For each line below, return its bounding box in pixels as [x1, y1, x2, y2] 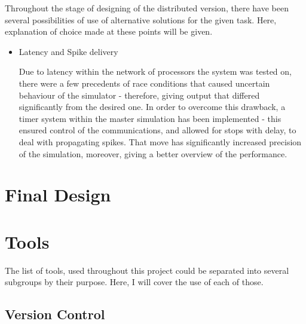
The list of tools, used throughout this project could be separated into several [5, 264, 289, 276]
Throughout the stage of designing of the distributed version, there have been [5, 2, 289, 14]
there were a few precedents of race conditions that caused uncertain [19, 77, 270, 89]
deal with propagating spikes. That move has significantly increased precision [19, 135, 302, 148]
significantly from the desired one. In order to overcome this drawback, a [19, 100, 286, 113]
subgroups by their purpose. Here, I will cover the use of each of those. [5, 276, 264, 288]
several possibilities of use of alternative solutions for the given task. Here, [5, 13, 277, 26]
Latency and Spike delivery [19, 45, 118, 57]
